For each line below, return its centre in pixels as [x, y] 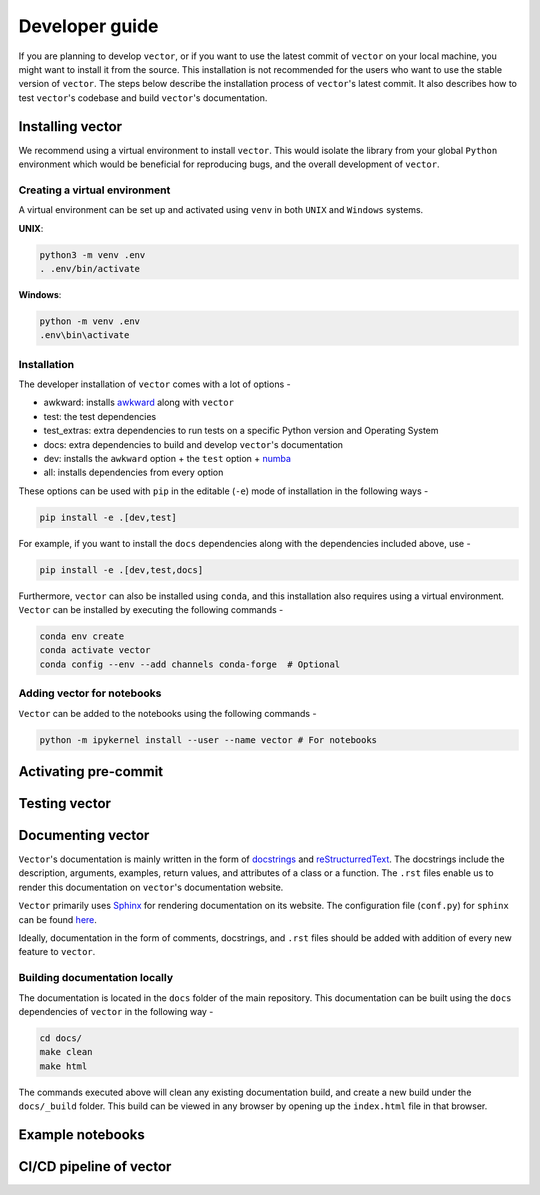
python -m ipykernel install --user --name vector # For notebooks [208, 739]
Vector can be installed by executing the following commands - [151, 610]
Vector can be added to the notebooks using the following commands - [167, 713]
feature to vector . [57, 952]
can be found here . [57, 919]
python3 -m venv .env [92, 254]
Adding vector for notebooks [90, 693]
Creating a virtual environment [94, 190]
